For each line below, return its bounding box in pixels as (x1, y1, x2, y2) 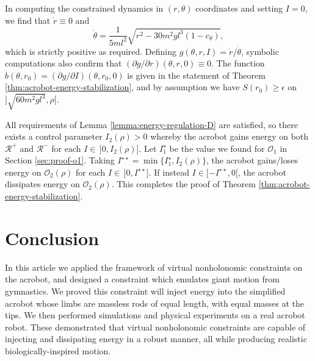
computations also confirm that (5, 57, 122, 70)
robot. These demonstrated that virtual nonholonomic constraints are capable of (5, 320, 306, 333)
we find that (5, 13, 51, 26)
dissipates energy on (5, 177, 80, 190)
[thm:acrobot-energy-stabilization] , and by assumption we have (5, 80, 240, 93)
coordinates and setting (195, 2, 283, 14)
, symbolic (241, 45, 279, 57)
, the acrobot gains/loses (206, 154, 298, 166)
